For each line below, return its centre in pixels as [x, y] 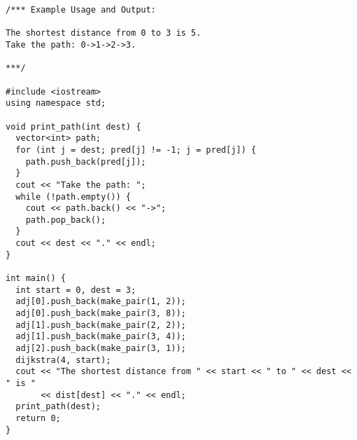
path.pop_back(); [66, 220]
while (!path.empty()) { [73, 197]
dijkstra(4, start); [63, 360]
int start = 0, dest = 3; [76, 290]
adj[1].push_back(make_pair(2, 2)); [101, 325]
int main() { [36, 279]
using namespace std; [56, 103]
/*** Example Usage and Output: [81, 10]
